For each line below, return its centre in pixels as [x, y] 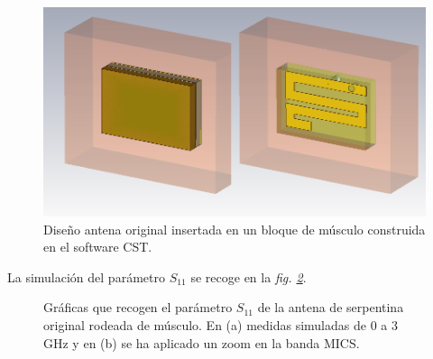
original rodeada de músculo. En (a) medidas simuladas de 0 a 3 [221, 325]
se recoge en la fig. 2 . [249, 276]
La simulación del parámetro [86, 276]
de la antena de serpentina [331, 307]
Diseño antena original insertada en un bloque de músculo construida [235, 229]
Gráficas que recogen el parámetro [138, 307]
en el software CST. [98, 247]
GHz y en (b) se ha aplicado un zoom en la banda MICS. [202, 342]
